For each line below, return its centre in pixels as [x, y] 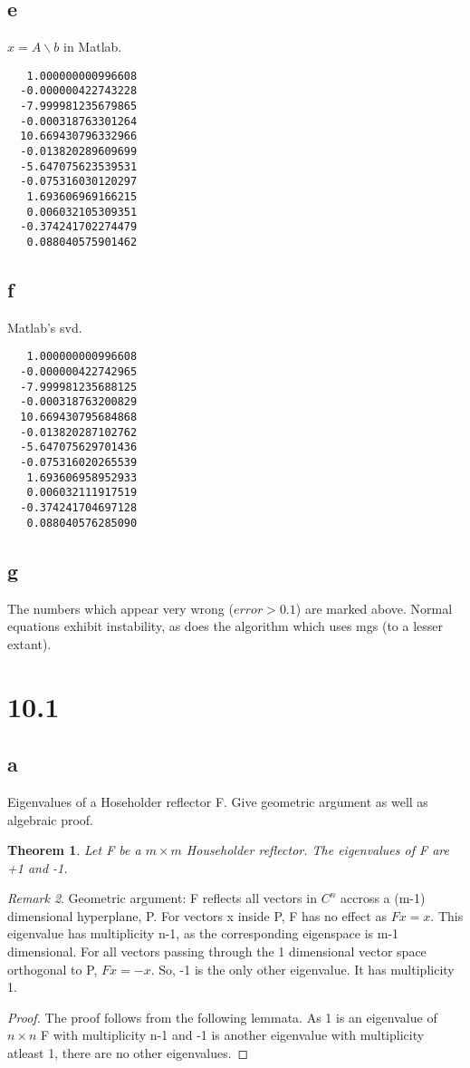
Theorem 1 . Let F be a [74, 850]
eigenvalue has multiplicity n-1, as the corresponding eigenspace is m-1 [203, 933]
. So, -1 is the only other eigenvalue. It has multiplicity [302, 969]
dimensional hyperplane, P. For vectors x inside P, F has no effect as [197, 915]
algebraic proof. [50, 819]
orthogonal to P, [53, 969]
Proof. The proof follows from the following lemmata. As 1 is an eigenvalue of [222, 1017]
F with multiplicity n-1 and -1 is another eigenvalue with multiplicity [233, 1035]
